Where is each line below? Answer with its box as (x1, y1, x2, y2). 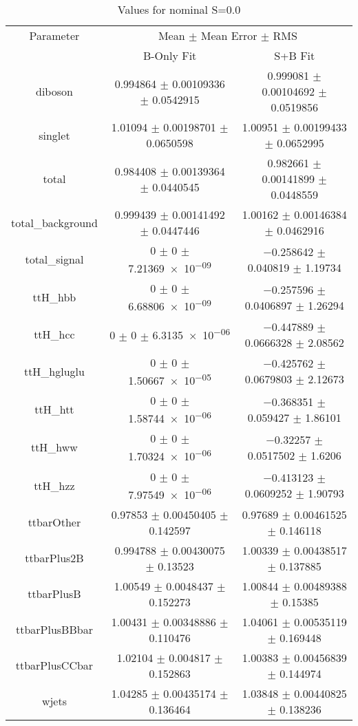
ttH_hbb (32, 289, 76, 306)
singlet (39, 127, 70, 143)
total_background (11, 214, 98, 231)
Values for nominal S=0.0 (117, 1, 241, 17)
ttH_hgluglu (23, 363, 85, 379)
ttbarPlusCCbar (15, 657, 94, 674)
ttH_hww (30, 439, 78, 456)
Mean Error (200, 28, 257, 43)
